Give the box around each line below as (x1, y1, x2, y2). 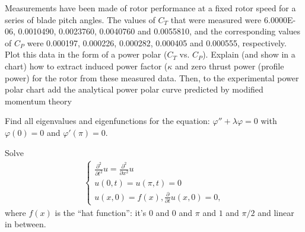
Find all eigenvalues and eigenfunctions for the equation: (5, 115, 210, 127)
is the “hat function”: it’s (55, 206, 147, 218)
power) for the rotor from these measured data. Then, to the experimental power (5, 71, 299, 84)
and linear (258, 206, 294, 218)
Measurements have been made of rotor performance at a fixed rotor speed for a (5, 2, 296, 14)
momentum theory (5, 94, 72, 107)
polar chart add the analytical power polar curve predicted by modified (5, 83, 263, 96)
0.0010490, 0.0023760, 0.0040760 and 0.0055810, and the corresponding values (18, 25, 301, 37)
